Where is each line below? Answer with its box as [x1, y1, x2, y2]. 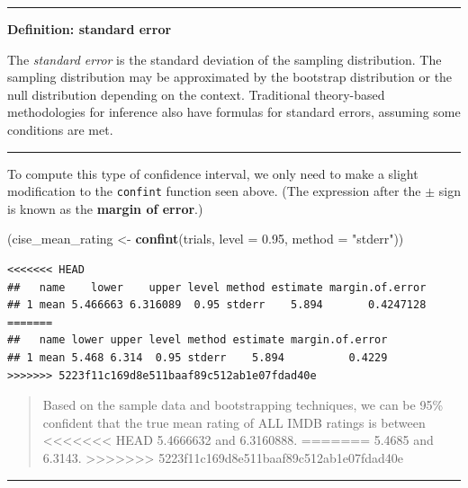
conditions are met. [7, 120, 113, 138]
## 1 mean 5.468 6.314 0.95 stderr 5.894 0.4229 [7, 350, 388, 364]
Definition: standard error [7, 20, 172, 38]
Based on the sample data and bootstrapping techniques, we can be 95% [42, 395, 444, 414]
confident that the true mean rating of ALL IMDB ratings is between [42, 413, 426, 431]
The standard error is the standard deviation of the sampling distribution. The [7, 49, 442, 68]
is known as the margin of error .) [7, 199, 203, 217]
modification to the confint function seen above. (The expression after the [7, 182, 421, 200]
